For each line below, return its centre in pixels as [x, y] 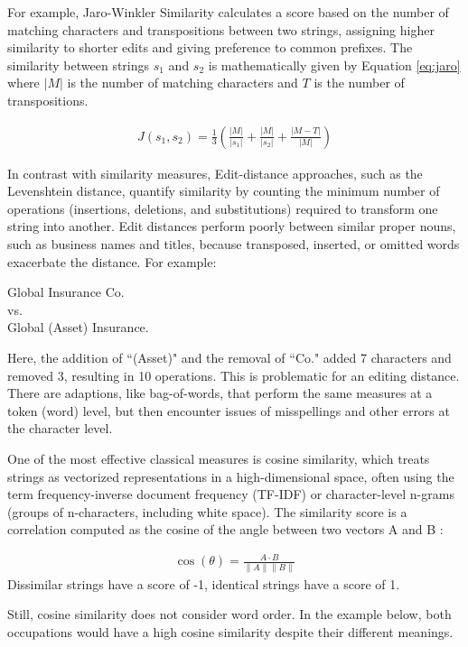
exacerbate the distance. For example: [112, 261]
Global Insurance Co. [66, 292]
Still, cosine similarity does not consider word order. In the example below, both [229, 614]
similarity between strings [79, 65]
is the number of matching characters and [183, 83]
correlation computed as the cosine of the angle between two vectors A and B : [225, 529]
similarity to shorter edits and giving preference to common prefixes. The [210, 47]
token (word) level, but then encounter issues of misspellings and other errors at [229, 410]
